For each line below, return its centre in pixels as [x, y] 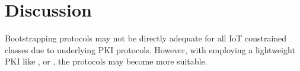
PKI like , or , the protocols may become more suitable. [106, 61]
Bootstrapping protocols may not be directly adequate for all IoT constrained [146, 38]
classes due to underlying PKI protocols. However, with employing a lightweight [150, 49]
